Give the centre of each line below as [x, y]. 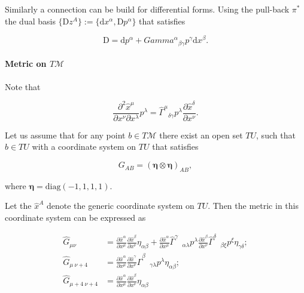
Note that [23, 86]
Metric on [26, 64]
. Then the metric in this [253, 206]
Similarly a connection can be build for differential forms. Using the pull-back [147, 9]
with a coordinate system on [84, 146]
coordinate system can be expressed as [75, 218]
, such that [276, 135]
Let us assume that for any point [65, 135]
